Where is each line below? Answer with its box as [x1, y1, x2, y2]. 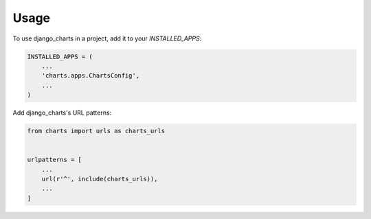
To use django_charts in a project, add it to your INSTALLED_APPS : [12, 34, 202, 43]
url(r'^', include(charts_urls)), [41, 175, 158, 183]
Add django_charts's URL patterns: [12, 108, 112, 117]
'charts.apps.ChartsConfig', [41, 72, 140, 80]
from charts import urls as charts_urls [27, 127, 165, 135]
